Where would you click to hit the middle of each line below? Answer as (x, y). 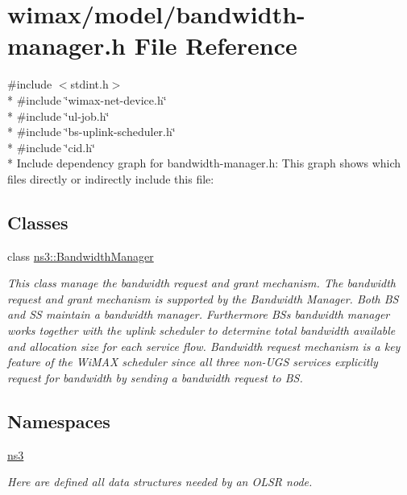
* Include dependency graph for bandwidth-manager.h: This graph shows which (204, 163)
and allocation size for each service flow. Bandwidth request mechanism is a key (204, 346)
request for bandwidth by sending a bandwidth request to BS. (155, 377)
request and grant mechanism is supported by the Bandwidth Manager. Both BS (203, 298)
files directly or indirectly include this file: (111, 178)
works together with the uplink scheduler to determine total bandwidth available (201, 330)
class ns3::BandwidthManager (81, 256)
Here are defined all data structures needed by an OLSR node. (160, 482)
